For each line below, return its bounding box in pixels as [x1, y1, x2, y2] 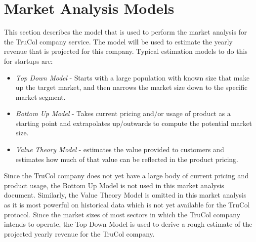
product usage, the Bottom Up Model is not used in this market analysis [4, 180, 224, 190]
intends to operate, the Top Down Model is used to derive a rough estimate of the [4, 219, 253, 229]
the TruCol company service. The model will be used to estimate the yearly [4, 36, 233, 46]
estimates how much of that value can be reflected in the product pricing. [15, 154, 238, 164]
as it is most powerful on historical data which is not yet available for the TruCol [4, 200, 250, 210]
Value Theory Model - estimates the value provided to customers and [15, 144, 224, 155]
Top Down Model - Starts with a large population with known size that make [15, 72, 250, 82]
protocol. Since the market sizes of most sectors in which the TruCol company [4, 209, 241, 219]
